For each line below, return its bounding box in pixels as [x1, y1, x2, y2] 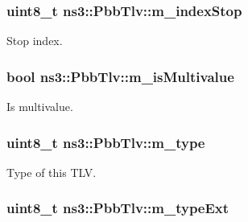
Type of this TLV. [6, 163, 97, 180]
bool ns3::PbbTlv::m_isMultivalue [6, 66, 234, 86]
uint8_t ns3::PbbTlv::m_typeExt [6, 198, 229, 218]
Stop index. [6, 32, 63, 49]
